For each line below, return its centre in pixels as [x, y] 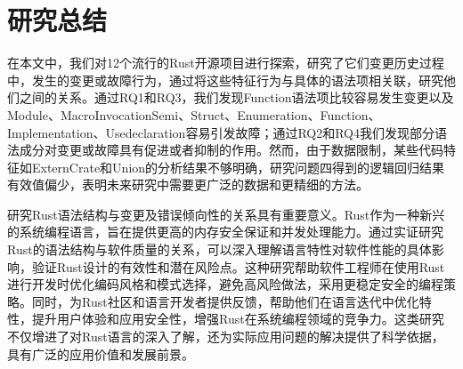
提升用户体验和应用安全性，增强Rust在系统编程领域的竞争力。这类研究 [238, 319]
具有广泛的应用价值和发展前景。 [101, 353]
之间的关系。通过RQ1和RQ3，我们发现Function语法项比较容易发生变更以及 [236, 97]
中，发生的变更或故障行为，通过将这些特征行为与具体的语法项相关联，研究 [225, 80]
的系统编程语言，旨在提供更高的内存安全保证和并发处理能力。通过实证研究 [225, 232]
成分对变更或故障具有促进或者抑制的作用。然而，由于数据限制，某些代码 [231, 150]
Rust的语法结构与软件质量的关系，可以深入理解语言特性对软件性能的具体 [219, 249]
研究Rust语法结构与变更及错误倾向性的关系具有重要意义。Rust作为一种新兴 [226, 214]
